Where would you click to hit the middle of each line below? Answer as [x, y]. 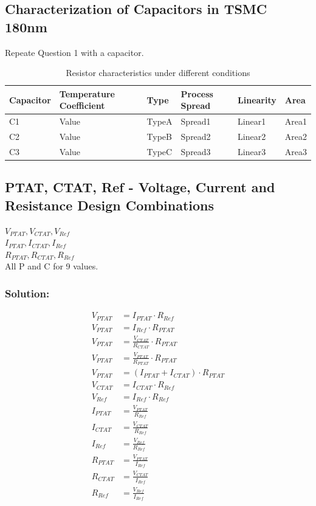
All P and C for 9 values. [52, 266]
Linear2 [252, 137]
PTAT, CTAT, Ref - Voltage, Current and [140, 187]
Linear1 [252, 121]
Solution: [27, 293]
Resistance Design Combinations [110, 205]
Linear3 [252, 151]
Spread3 [196, 151]
